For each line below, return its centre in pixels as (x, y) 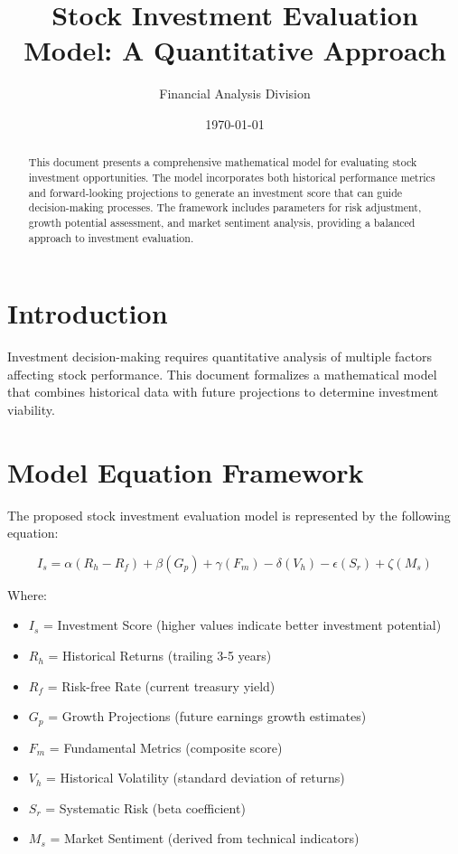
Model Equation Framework (186, 471)
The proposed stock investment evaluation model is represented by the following (229, 515)
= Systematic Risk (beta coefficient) (145, 807)
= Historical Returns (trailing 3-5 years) (160, 656)
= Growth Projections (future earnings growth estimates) (207, 716)
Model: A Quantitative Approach (235, 50)
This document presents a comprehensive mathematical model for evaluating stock (223, 162)
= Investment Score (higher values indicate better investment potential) (243, 625)
